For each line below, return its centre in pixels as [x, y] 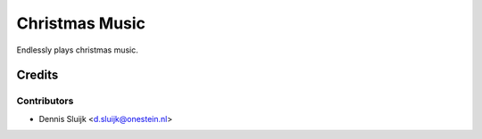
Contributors [45, 101]
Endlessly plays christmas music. [77, 50]
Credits [37, 75]
